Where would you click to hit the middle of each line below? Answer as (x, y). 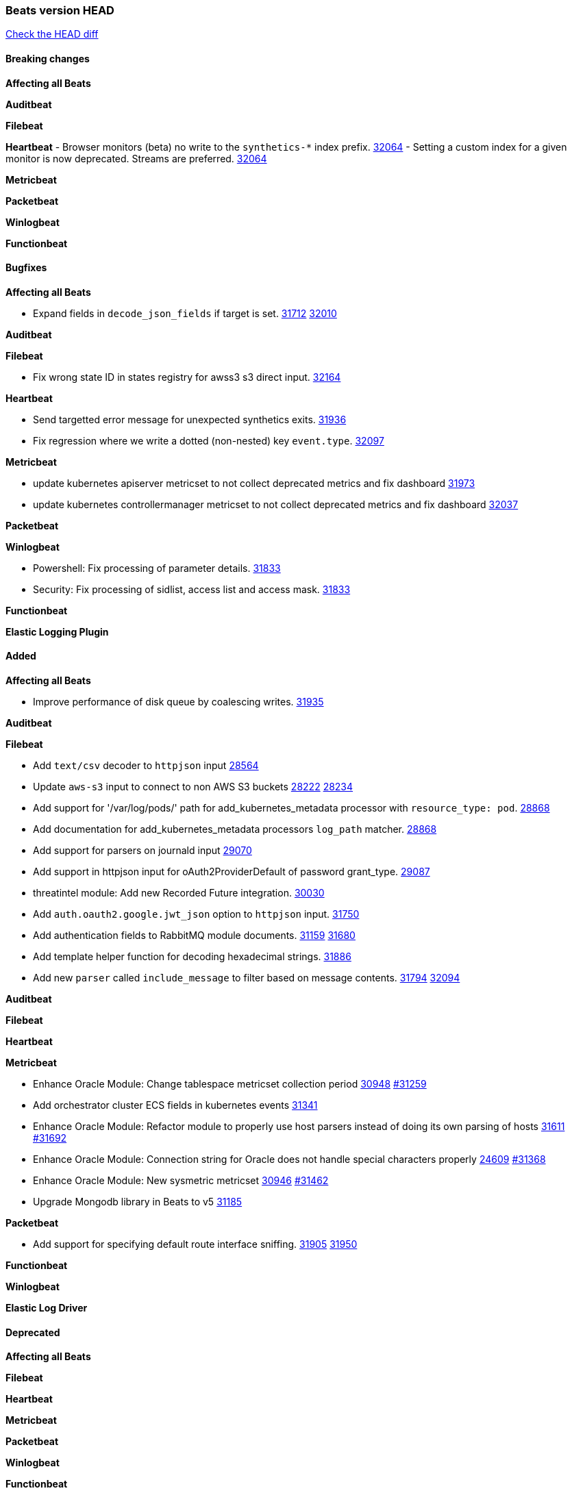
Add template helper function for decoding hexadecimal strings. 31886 (192, 957)
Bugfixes (26, 268)
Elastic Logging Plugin (57, 631)
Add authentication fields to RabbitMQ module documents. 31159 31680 (194, 936)
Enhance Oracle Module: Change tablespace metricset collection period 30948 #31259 (230, 1084)
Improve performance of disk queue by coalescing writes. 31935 (178, 702)
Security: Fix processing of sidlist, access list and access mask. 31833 (192, 589)
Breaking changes (48, 58)
